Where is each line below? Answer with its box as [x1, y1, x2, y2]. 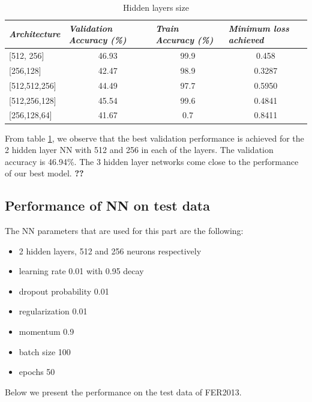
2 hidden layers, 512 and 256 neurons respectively [19, 244, 202, 257]
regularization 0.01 [19, 305, 88, 317]
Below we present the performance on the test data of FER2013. [5, 385, 242, 398]
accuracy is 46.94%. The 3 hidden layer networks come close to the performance [5, 155, 299, 167]
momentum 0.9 [19, 325, 74, 338]
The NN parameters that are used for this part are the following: [5, 224, 244, 237]
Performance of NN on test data [5, 196, 210, 215]
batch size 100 [19, 345, 71, 358]
